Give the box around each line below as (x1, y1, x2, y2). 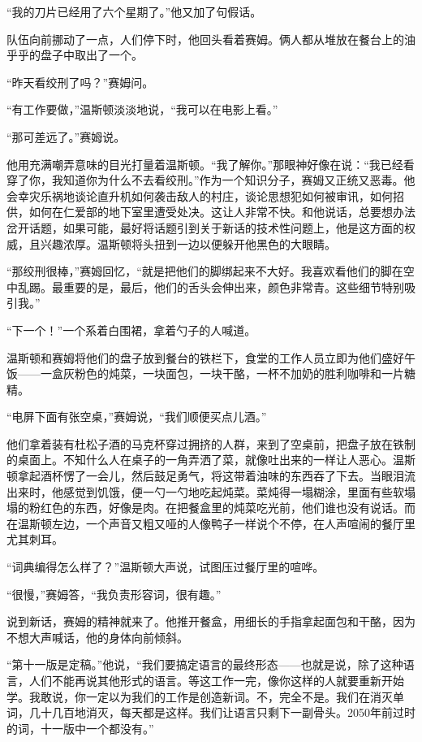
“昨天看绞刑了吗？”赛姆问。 (6, 73, 154, 90)
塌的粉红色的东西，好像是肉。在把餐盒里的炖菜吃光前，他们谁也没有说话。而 (6, 499, 416, 516)
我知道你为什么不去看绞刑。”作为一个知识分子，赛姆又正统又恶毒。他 (51, 171, 416, 189)
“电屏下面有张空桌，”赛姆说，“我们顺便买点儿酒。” (6, 408, 267, 425)
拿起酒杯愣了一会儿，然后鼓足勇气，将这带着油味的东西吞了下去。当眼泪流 (17, 467, 416, 484)
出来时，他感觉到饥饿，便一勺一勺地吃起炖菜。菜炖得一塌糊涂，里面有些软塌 (6, 483, 416, 500)
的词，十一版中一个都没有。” (6, 719, 154, 736)
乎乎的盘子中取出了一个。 (6, 46, 143, 63)
